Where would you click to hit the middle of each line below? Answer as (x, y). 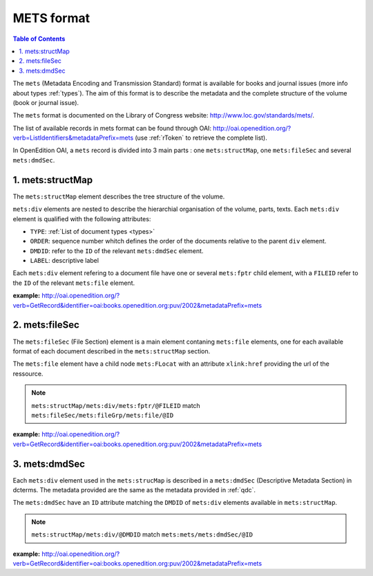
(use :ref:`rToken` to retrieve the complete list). (201, 138)
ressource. (28, 373)
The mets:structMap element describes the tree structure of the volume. (119, 196)
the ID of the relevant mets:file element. (74, 283)
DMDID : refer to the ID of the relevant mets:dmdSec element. (117, 251)
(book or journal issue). (46, 102)
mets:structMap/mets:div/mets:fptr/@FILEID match (116, 405)
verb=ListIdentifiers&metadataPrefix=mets (73, 138)
